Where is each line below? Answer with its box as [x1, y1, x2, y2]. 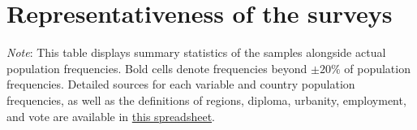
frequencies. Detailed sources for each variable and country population [6, 76, 355, 93]
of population [344, 59, 411, 76]
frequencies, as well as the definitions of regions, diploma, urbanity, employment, [6, 91, 406, 108]
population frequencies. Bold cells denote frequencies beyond [6, 59, 307, 76]
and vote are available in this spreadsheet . [6, 107, 215, 124]
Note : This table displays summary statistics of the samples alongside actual [6, 44, 386, 61]
